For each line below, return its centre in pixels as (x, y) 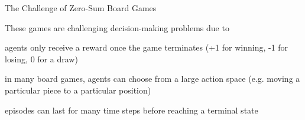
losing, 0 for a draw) (41, 59)
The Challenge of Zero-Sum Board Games (81, 8)
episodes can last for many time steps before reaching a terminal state (132, 110)
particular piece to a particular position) (78, 90)
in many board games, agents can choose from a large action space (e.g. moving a (152, 79)
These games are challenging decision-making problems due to (117, 27)
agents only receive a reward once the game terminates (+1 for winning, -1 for (147, 47)
